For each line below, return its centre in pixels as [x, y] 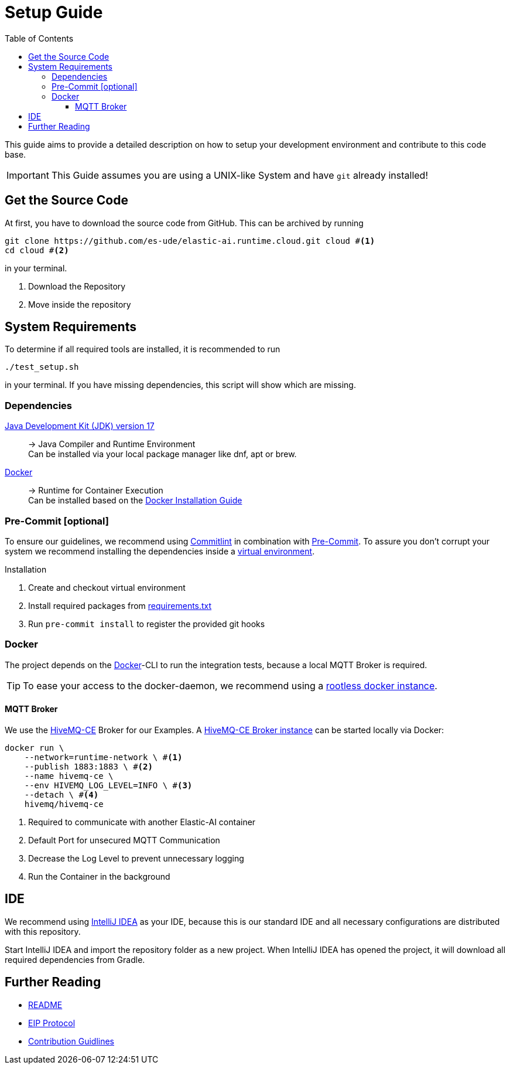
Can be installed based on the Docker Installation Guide [135, 501]
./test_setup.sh [42, 367]
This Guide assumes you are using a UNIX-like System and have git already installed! [239, 175]
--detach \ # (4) [61, 794]
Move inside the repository [80, 304]
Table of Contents [39, 38]
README [45, 1005]
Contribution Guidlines [71, 1041]
